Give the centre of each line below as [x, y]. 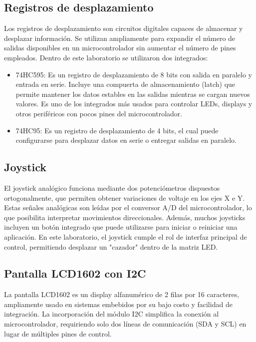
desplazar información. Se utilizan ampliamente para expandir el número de [120, 38]
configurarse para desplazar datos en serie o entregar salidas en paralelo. [126, 140]
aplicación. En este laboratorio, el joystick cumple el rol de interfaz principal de [126, 236]
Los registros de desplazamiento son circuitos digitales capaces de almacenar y [124, 28]
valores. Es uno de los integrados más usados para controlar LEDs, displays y [134, 104]
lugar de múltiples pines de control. [58, 333]
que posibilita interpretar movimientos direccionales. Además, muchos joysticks [125, 217]
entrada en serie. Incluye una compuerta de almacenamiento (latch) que [126, 84]
